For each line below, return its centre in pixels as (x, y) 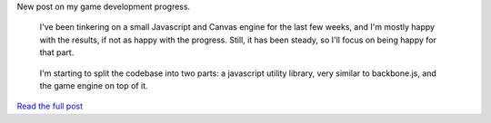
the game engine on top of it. (94, 85)
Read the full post (50, 106)
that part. (57, 52)
